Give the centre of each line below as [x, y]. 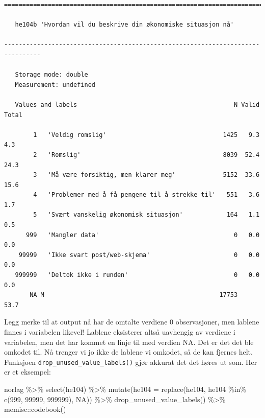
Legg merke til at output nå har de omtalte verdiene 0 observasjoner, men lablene [132, 322]
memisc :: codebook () [35, 409]
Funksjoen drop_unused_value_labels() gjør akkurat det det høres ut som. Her [131, 362]
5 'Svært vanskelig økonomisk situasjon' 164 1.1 [147, 215]
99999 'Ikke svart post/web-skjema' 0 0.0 [139, 255]
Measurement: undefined [55, 85]
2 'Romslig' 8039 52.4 [147, 155]
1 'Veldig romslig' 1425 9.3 [147, 135]
